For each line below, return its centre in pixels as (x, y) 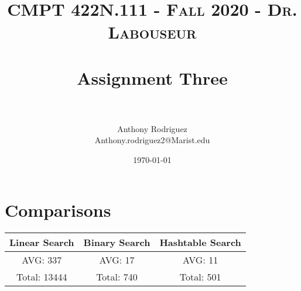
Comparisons (58, 209)
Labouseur (152, 32)
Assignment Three (152, 77)
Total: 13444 (42, 276)
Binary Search (117, 242)
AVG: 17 (117, 259)
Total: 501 (200, 276)
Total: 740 (117, 276)
